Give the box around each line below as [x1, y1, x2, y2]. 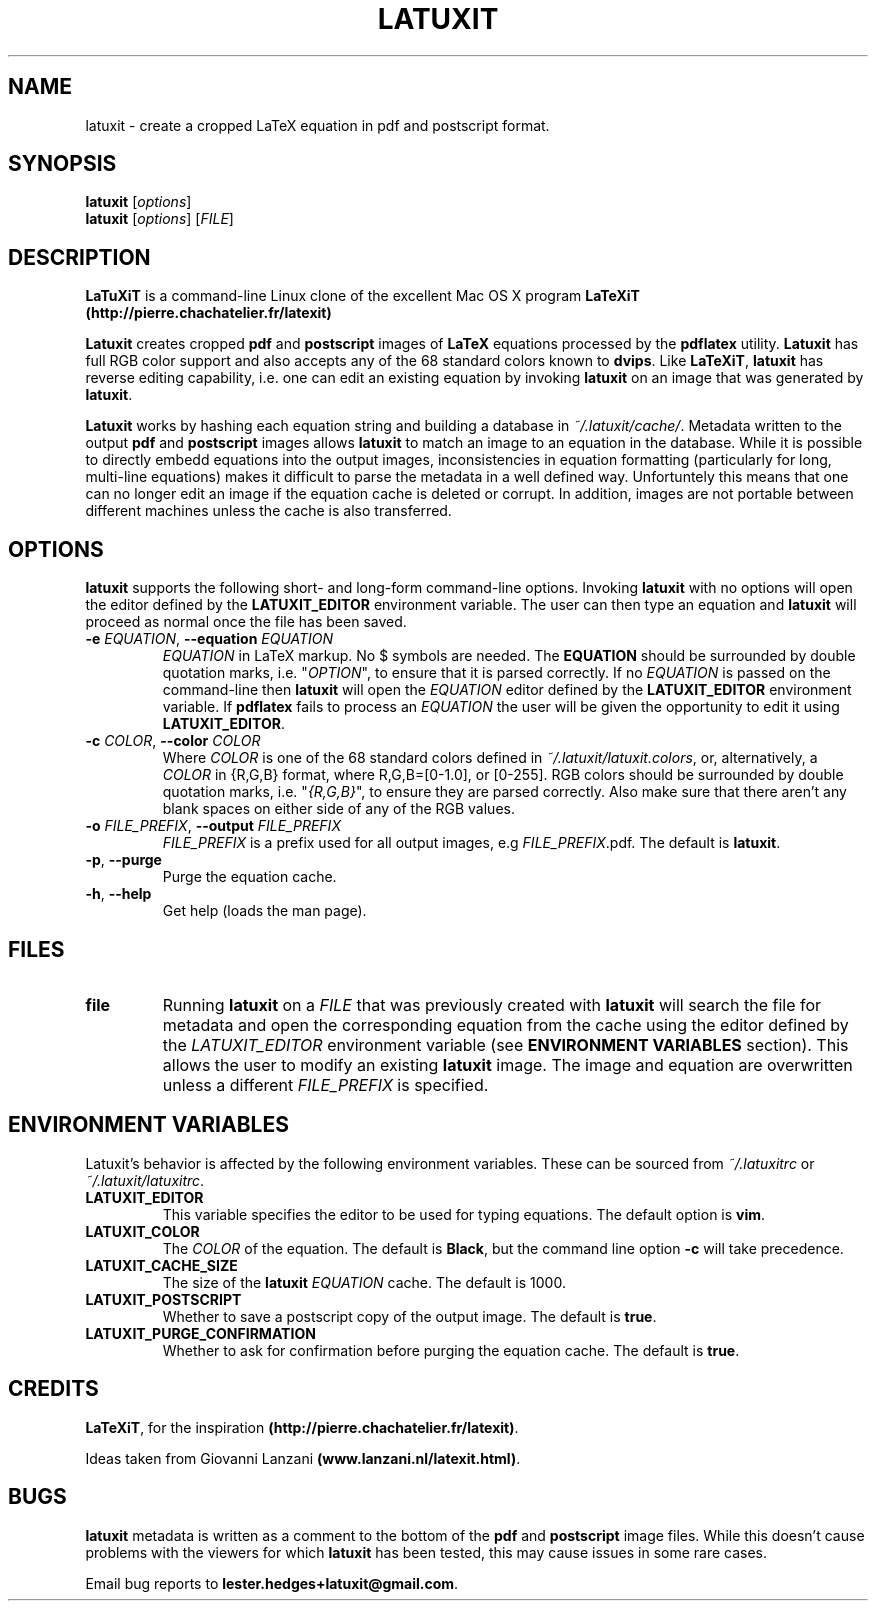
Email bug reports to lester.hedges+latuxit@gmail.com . [85, 1574, 459, 1592]
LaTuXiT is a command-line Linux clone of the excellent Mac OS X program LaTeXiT [85, 287, 640, 305]
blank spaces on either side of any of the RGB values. [162, 800, 515, 818]
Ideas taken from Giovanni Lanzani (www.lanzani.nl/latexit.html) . [85, 1449, 521, 1467]
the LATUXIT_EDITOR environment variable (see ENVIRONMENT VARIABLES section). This [162, 1034, 849, 1055]
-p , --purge [85, 851, 162, 869]
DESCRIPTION [8, 244, 151, 270]
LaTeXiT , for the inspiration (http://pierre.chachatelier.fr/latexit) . [85, 1418, 519, 1436]
